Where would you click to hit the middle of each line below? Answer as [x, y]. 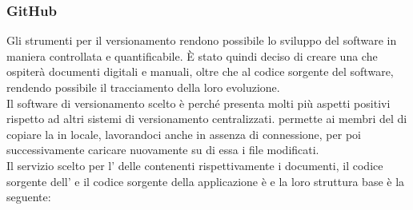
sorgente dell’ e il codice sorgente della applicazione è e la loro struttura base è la [206, 181]
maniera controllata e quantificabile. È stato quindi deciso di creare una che [192, 55]
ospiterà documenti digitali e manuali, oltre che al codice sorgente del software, [200, 71]
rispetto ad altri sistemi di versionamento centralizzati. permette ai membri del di [207, 119]
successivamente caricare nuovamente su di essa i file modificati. [163, 150]
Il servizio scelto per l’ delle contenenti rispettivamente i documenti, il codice [195, 165]
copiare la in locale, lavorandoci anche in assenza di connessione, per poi [184, 134]
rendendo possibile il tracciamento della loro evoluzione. [143, 87]
